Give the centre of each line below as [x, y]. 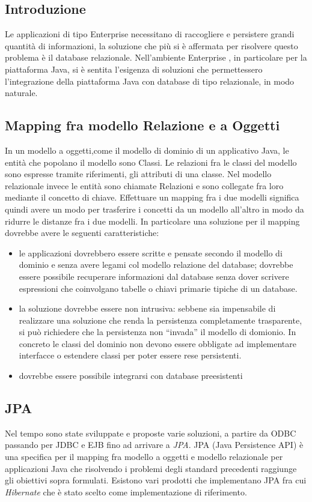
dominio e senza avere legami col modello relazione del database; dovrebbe [156, 265]
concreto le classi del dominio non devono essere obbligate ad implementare [158, 343]
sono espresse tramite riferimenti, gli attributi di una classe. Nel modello [138, 174]
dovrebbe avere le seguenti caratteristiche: [82, 233]
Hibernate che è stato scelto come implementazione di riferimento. [126, 491]
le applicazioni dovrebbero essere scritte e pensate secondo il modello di [151, 253]
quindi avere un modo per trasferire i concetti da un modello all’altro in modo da [154, 209]
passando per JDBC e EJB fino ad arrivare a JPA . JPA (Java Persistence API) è [154, 445]
